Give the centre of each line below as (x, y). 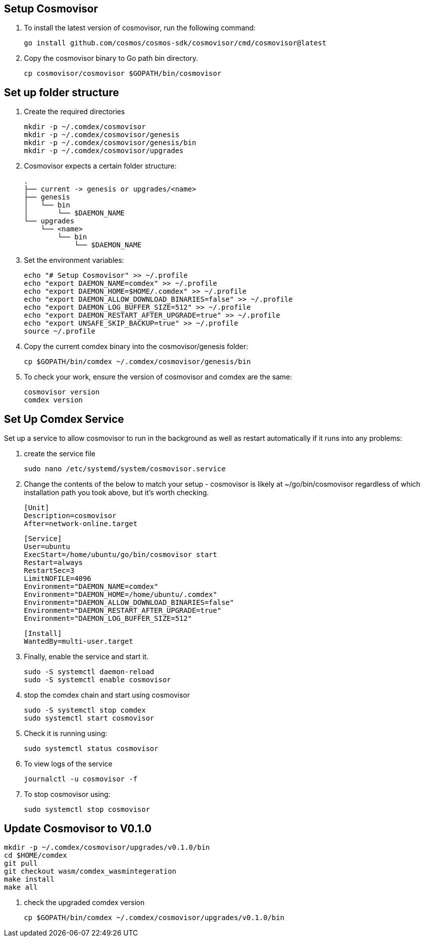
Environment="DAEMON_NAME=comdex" (91, 587)
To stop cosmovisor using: (67, 794)
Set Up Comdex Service (64, 419)
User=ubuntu (47, 547)
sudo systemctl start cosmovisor (89, 718)
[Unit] (37, 508)
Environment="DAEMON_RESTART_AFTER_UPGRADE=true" (123, 611)
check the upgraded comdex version (84, 902)
